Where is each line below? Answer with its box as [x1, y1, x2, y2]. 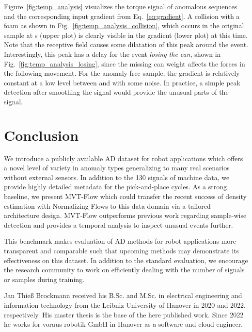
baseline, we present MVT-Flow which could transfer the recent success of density [4, 191, 247, 201]
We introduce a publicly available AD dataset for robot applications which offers [4, 153, 243, 163]
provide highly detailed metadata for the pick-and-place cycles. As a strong [4, 182, 227, 192]
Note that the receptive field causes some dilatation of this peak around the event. [4, 39, 248, 50]
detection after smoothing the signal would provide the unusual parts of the [4, 87, 229, 97]
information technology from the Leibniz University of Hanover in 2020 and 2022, [4, 299, 246, 310]
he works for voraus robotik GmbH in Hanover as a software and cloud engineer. [4, 319, 243, 329]
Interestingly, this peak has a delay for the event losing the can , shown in [4, 49, 221, 59]
